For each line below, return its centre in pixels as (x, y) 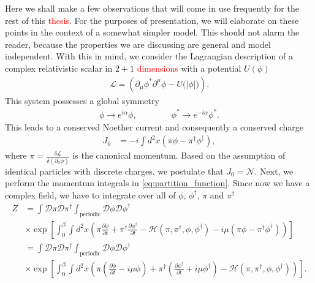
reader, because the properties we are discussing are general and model (138, 44)
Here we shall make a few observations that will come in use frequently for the (152, 8)
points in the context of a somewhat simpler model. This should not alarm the (152, 32)
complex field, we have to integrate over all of (90, 194)
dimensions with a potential (189, 68)
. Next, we (274, 171)
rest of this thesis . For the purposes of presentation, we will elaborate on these (152, 20)
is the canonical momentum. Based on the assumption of (179, 155)
